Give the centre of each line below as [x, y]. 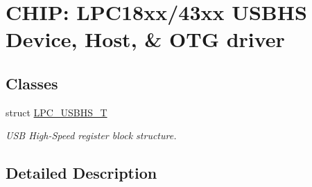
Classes [32, 83]
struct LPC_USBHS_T [57, 112]
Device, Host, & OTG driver [145, 39]
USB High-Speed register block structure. [91, 135]
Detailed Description [81, 173]
